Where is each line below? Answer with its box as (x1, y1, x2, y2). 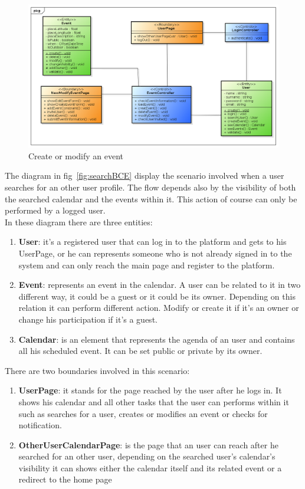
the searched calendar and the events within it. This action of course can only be (5, 192, 297, 205)
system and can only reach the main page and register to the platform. (18, 258, 275, 271)
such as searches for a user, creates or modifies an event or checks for (18, 407, 268, 419)
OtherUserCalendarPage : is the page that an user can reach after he (18, 438, 278, 451)
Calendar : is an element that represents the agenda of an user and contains (18, 333, 295, 345)
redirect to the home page (18, 473, 112, 485)
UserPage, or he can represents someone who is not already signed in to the (18, 247, 292, 259)
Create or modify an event (28, 149, 124, 162)
